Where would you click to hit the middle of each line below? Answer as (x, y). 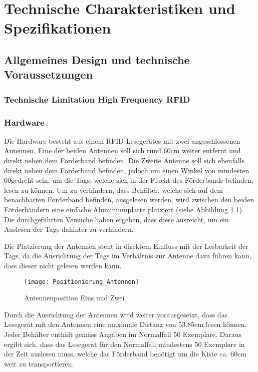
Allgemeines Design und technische (97, 59)
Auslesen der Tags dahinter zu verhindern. (69, 229)
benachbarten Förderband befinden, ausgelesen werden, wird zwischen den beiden (129, 200)
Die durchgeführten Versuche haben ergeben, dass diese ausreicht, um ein (116, 219)
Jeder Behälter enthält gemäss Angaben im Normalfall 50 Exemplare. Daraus (123, 334)
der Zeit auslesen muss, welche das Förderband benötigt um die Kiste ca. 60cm (125, 354)
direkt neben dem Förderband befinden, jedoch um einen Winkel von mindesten (127, 170)
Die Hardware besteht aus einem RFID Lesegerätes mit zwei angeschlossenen (122, 140)
